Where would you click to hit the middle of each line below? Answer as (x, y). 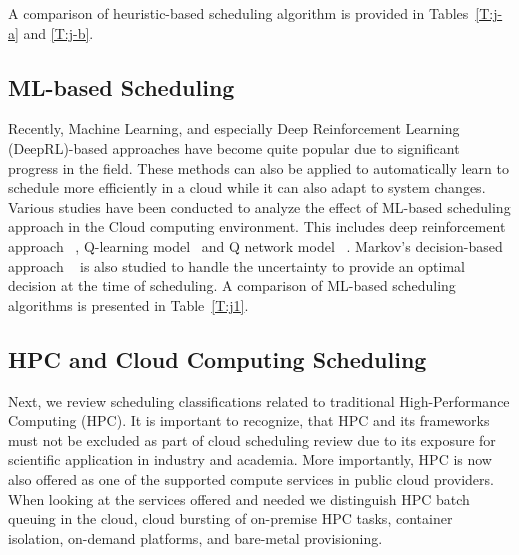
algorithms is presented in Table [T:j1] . (128, 304)
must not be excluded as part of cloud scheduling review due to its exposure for (252, 439)
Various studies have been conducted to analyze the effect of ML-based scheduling (259, 206)
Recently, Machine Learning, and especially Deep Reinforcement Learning (234, 128)
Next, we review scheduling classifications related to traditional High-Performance (259, 400)
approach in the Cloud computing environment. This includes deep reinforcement (257, 226)
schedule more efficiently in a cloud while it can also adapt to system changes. (247, 187)
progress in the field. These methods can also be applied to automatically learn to (258, 167)
